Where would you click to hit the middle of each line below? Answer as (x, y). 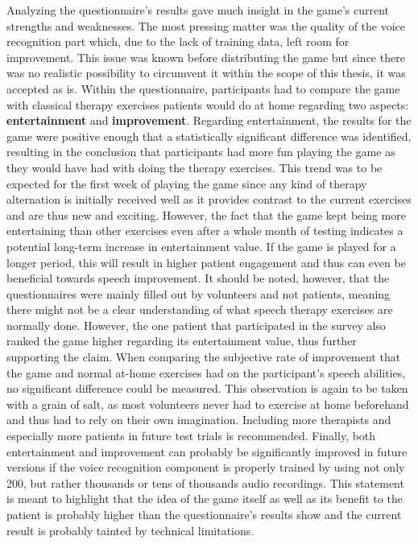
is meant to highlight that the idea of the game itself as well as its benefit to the (205, 499)
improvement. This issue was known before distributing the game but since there (206, 57)
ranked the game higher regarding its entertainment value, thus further (182, 341)
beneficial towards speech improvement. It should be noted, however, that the (198, 278)
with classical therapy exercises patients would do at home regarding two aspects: (208, 104)
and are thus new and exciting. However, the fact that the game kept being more (206, 214)
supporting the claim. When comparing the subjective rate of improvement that (204, 357)
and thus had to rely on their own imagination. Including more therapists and (199, 420)
